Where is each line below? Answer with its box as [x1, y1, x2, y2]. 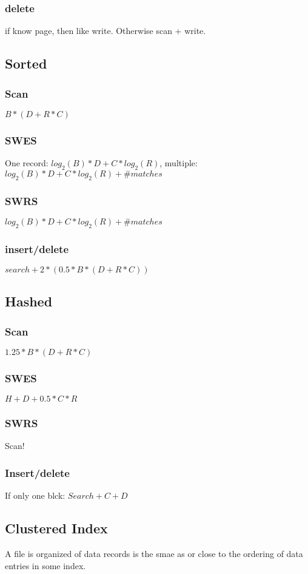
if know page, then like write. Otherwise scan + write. [5, 24, 206, 37]
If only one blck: [5, 489, 65, 502]
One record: [5, 157, 49, 169]
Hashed [5, 292, 53, 311]
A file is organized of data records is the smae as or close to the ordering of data [5, 547, 303, 559]
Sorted [5, 54, 47, 73]
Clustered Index [5, 519, 108, 538]
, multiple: [159, 157, 198, 169]
